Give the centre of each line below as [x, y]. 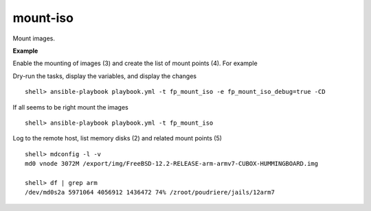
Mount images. [34, 38]
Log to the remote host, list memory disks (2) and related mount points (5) [117, 138]
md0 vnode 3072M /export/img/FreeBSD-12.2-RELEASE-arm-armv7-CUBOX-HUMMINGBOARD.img [172, 164]
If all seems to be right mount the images [70, 107]
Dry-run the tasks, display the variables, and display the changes [105, 76]
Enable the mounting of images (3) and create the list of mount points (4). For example [135, 63]
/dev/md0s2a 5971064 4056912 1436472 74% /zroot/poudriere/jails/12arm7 [150, 193]
